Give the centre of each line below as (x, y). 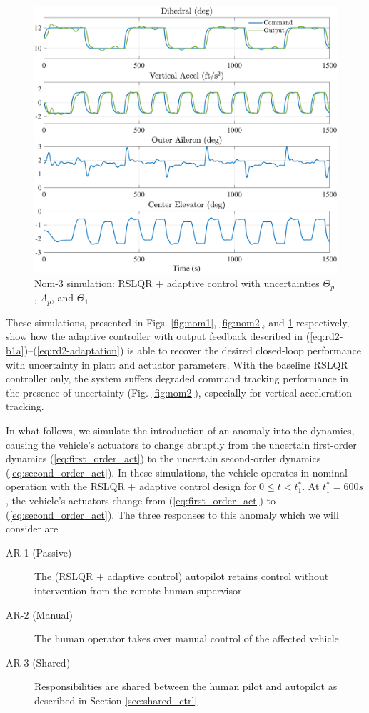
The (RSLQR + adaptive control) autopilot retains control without (182, 576)
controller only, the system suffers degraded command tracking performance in (177, 378)
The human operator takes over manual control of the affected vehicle (187, 638)
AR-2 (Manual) (39, 614)
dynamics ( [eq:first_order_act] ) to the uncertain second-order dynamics (163, 458)
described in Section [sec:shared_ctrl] (116, 700)
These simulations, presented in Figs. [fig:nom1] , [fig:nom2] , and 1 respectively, (178, 322)
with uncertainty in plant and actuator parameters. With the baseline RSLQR (177, 364)
